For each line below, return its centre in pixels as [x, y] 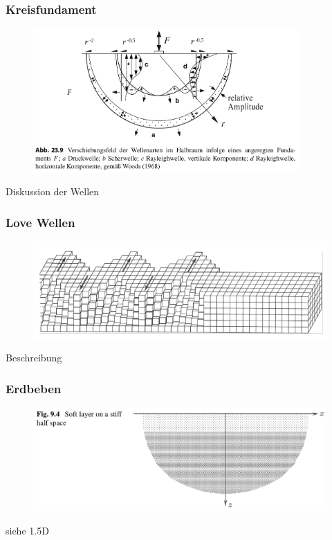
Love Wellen [40, 222]
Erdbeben [34, 388]
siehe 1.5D [27, 531]
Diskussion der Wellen [53, 191]
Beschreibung [34, 358]
